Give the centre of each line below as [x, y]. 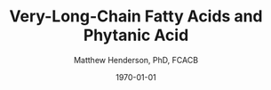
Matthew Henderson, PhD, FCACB [136, 60]
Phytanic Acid [136, 35]
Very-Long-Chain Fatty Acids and [136, 16]
